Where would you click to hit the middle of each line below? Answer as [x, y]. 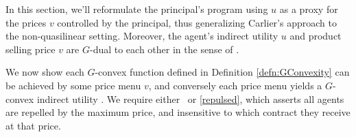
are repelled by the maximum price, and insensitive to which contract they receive [178, 112]
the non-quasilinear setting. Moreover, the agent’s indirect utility [142, 36]
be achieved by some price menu [73, 85]
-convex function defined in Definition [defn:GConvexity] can [222, 72]
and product [316, 36]
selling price [31, 49]
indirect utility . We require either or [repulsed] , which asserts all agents [190, 98]
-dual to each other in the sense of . [164, 49]
